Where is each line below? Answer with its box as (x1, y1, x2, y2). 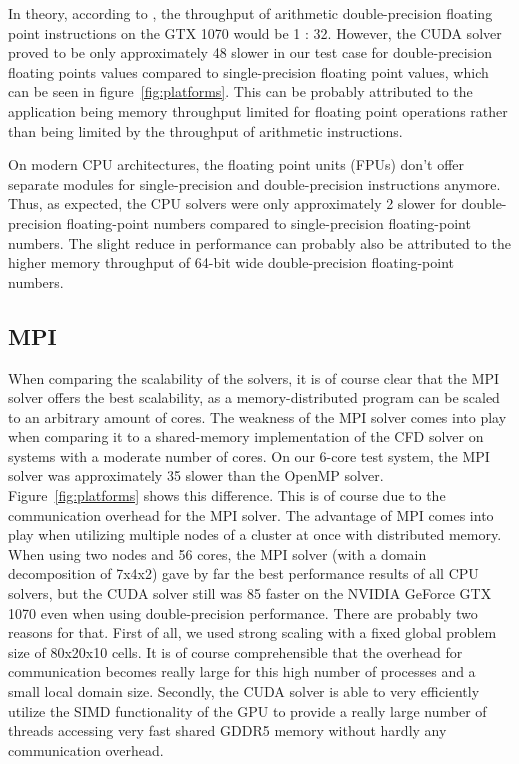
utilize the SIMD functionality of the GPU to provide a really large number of (8, 700, 487, 721)
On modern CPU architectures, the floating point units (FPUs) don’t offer (8, 154, 465, 175)
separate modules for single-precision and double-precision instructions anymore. (8, 173, 501, 194)
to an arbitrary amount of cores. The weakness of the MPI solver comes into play (8, 406, 507, 427)
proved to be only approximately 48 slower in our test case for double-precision (8, 42, 492, 63)
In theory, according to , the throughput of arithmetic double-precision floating (8, 3, 493, 23)
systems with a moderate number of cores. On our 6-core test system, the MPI (8, 445, 490, 466)
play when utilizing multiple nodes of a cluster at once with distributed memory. (8, 524, 502, 545)
